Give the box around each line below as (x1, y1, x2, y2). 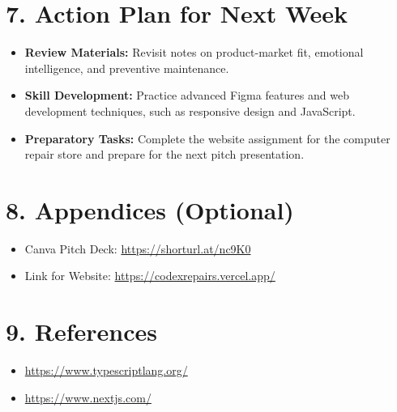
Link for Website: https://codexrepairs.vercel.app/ (24, 267, 275, 284)
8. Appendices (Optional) (6, 193, 294, 226)
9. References (6, 315, 157, 348)
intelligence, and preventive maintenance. (24, 59, 229, 76)
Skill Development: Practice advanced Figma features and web (24, 87, 349, 104)
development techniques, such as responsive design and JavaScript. (24, 102, 356, 119)
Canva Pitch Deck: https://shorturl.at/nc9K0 (24, 240, 251, 257)
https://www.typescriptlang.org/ (24, 362, 188, 379)
